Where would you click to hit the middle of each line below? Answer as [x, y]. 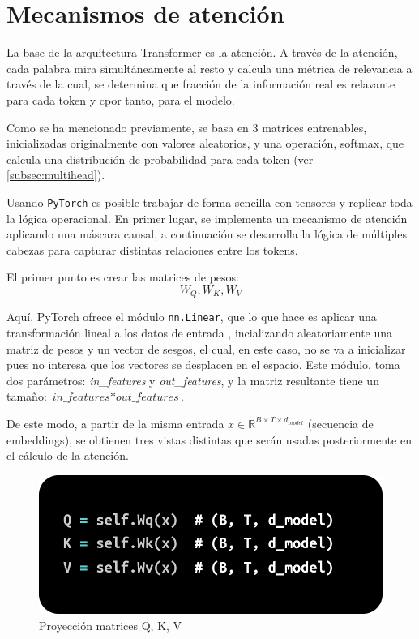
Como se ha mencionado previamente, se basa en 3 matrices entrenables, [187, 127]
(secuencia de [340, 423]
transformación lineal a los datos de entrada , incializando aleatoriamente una [200, 333]
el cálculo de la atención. [68, 455]
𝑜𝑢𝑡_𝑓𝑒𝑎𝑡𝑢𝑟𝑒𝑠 [147, 398]
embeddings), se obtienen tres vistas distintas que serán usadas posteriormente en [209, 439]
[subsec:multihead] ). [56, 175]
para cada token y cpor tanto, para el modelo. [121, 99]
